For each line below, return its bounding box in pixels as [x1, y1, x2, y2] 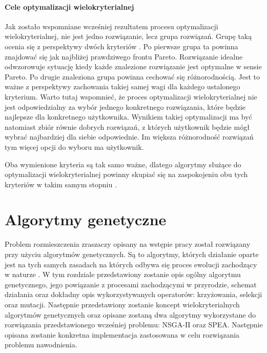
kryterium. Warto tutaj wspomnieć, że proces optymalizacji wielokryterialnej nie [5, 91, 257, 102]
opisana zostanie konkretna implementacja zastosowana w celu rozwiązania [5, 329, 240, 340]
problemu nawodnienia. [5, 339, 77, 350]
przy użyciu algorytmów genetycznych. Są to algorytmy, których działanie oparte [5, 249, 259, 260]
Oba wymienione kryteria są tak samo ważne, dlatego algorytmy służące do [5, 159, 241, 169]
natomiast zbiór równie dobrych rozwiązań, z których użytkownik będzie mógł [5, 121, 250, 132]
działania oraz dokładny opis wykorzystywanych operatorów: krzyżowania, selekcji [5, 289, 262, 300]
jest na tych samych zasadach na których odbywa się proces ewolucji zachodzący [5, 259, 257, 269]
